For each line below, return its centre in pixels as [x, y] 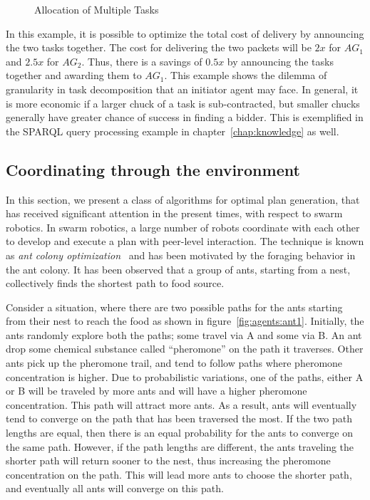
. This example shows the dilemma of [246, 75]
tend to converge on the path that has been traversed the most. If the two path [179, 418]
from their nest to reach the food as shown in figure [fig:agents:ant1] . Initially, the [185, 321]
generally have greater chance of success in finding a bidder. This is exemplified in [185, 117]
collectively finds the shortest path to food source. [115, 283]
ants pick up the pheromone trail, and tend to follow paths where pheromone [174, 363]
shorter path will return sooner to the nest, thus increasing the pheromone [168, 460]
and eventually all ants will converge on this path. [115, 488]
